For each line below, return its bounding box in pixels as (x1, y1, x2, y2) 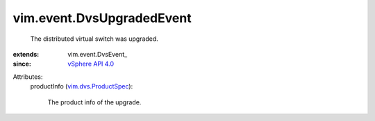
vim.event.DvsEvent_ (67, 50, 128, 58)
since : (12, 59, 31, 68)
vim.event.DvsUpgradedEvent (12, 10, 192, 26)
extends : (12, 50, 40, 58)
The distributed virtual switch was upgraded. (30, 35, 159, 43)
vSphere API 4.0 (67, 59, 115, 68)
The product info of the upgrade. (47, 97, 142, 106)
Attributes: (12, 73, 43, 81)
